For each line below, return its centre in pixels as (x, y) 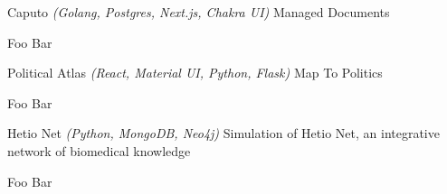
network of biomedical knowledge (99, 150)
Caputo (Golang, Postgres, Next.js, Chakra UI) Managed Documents (199, 12)
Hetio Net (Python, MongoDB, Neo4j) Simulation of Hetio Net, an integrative (223, 133)
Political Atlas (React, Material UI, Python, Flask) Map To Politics (195, 73)
